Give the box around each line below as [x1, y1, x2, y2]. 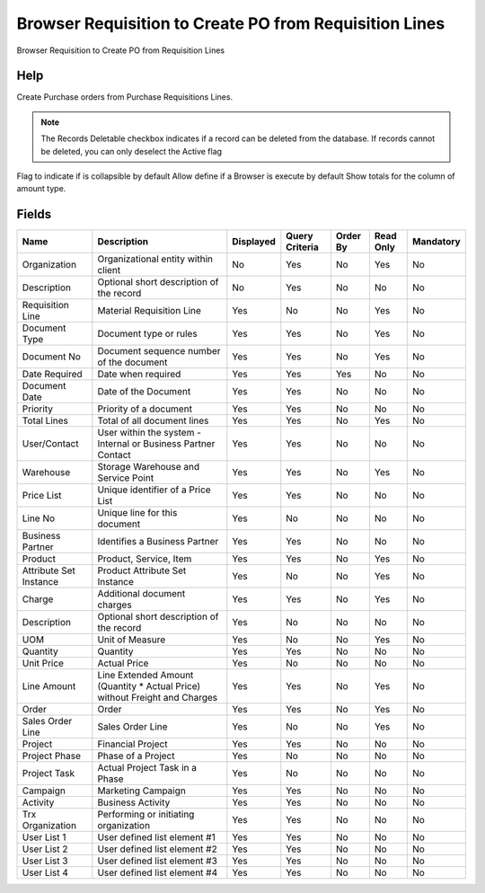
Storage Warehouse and [97, 461, 200, 473]
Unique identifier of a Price [97, 483, 211, 496]
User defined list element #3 [97, 854, 217, 867]
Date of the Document [97, 385, 191, 398]
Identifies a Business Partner [97, 535, 219, 548]
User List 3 [22, 854, 68, 867]
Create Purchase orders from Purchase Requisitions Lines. [16, 92, 234, 102]
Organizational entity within [97, 252, 214, 265]
